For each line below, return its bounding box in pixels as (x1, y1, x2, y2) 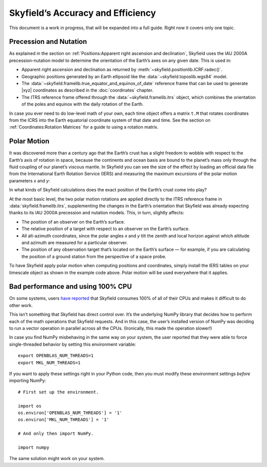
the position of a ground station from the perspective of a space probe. (21, 253, 167, 259)
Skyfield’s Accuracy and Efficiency (9, 7, 156, 18)
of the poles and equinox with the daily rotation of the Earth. (21, 101, 144, 107)
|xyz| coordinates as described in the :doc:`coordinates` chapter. (21, 87, 153, 93)
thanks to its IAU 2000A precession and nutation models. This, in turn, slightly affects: (9, 210, 184, 216)
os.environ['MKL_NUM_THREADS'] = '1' (18, 417, 110, 422)
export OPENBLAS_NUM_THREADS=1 (18, 353, 94, 359)
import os (18, 403, 42, 409)
